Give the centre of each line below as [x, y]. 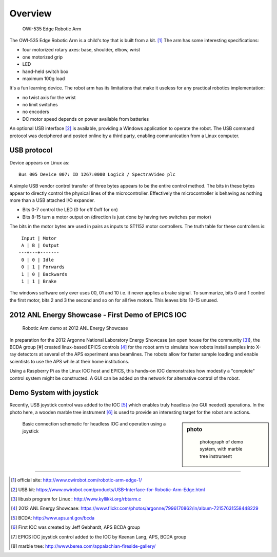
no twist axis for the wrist [49, 97]
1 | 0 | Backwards [44, 274]
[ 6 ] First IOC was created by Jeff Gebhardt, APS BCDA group [76, 527]
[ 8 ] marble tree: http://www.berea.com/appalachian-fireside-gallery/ [83, 546]
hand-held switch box [45, 71]
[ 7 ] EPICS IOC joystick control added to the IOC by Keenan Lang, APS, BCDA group [99, 536]
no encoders [36, 112]
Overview [31, 13]
